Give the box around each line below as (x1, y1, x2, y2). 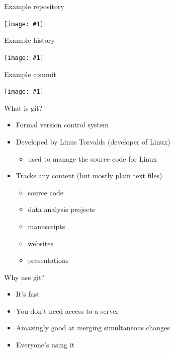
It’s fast (16, 289, 40, 299)
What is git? (4, 102, 43, 113)
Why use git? (4, 271, 45, 282)
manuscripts (28, 221, 65, 231)
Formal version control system (16, 119, 109, 130)
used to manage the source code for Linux (28, 153, 157, 164)
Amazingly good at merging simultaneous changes (16, 322, 170, 333)
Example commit (4, 68, 57, 79)
